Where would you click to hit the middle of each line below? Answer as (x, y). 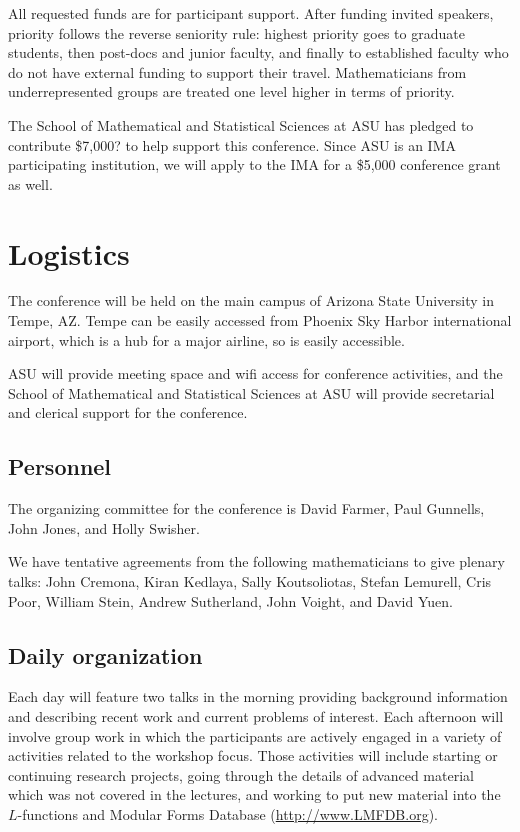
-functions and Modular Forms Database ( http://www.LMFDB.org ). (227, 813)
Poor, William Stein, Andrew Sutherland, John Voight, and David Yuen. (230, 600)
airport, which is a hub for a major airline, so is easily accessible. (206, 339)
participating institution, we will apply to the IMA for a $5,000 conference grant (254, 164)
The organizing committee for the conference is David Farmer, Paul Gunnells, (246, 508)
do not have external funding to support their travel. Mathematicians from (237, 71)
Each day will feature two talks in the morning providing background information (258, 696)
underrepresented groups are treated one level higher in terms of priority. (231, 91)
